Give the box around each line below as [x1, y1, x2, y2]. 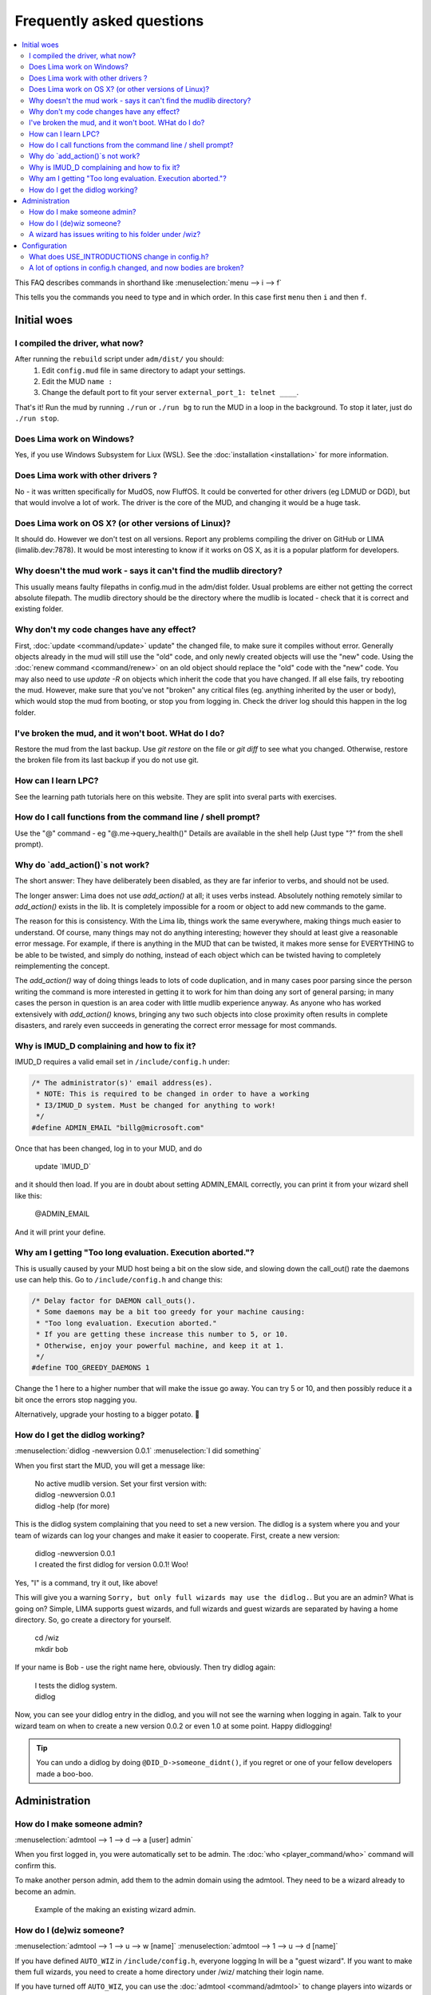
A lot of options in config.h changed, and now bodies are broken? [29, 263, 244, 273]
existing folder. [14, 604, 64, 614]
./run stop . [14, 413, 60, 423]
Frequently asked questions [14, 12, 204, 30]
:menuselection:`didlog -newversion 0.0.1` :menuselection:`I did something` [14, 1446, 262, 1456]
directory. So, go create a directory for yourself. [14, 1614, 172, 1624]
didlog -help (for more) [34, 1501, 110, 1511]
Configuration [22, 240, 68, 251]
